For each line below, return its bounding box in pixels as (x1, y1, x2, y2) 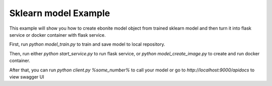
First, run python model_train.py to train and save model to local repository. (9, 41, 166, 47)
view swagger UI (9, 73, 44, 80)
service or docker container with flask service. (9, 32, 106, 38)
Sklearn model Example (9, 8, 110, 19)
